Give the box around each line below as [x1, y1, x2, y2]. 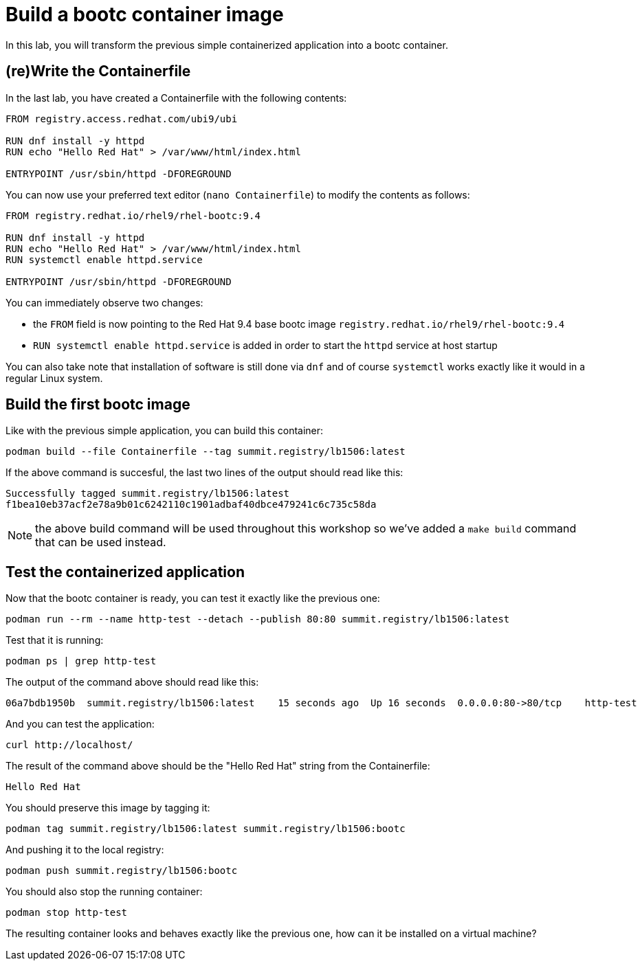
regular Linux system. [5, 372, 103, 384]
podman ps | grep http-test [5, 655, 157, 667]
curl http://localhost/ [5, 739, 133, 751]
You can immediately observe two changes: [5, 296, 203, 308]
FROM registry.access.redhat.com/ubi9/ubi [5, 113, 238, 124]
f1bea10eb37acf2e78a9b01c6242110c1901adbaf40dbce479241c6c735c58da [5, 499, 377, 510]
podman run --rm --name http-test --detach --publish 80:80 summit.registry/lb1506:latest [5, 614, 510, 625]
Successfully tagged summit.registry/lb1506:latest [5, 488, 290, 499]
